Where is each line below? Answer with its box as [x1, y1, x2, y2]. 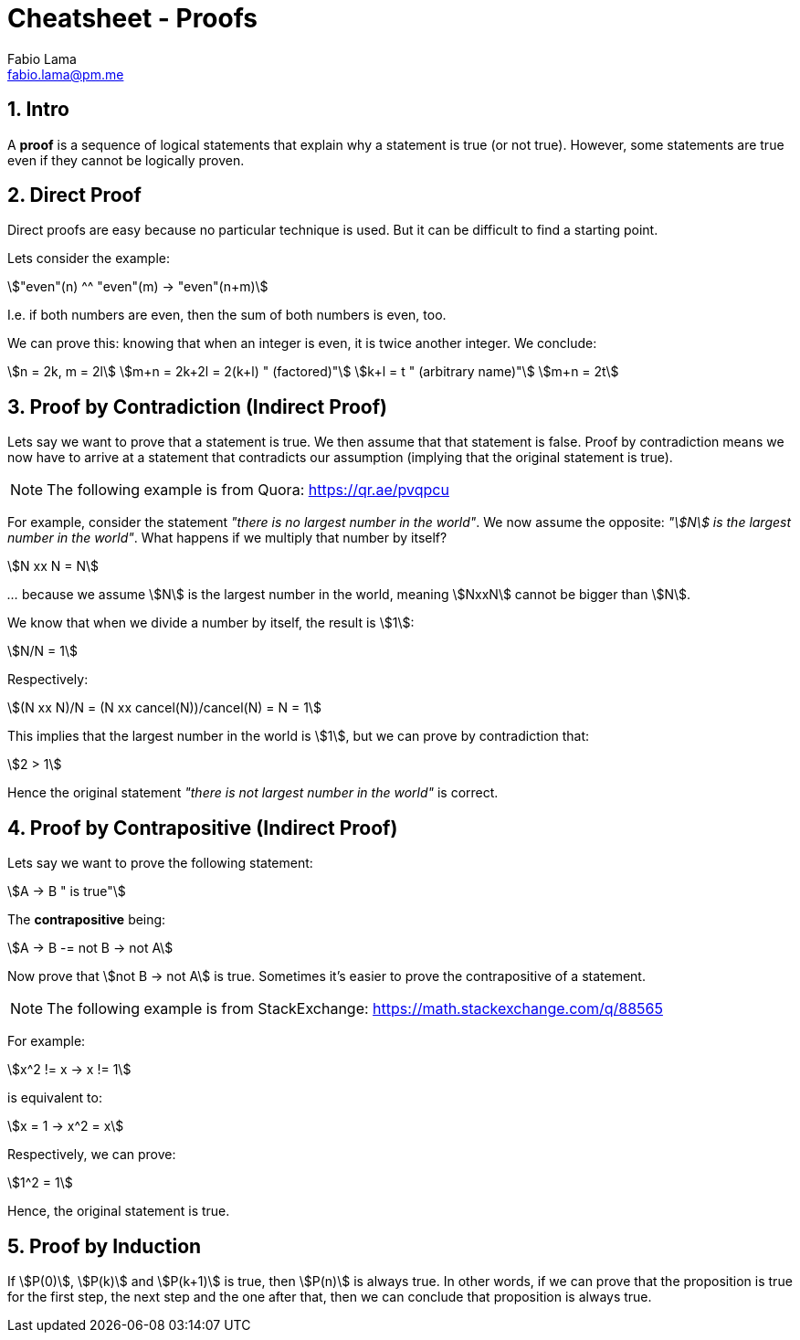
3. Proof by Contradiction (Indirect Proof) [7, 395, 387, 418]
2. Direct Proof [7, 184, 142, 207]
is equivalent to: [7, 1090, 102, 1106]
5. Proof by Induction [7, 1234, 202, 1258]
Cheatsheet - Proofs [7, 3, 258, 34]
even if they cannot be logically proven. [7, 152, 245, 168]
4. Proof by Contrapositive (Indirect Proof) [7, 816, 398, 839]
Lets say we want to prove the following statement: [7, 855, 313, 871]
